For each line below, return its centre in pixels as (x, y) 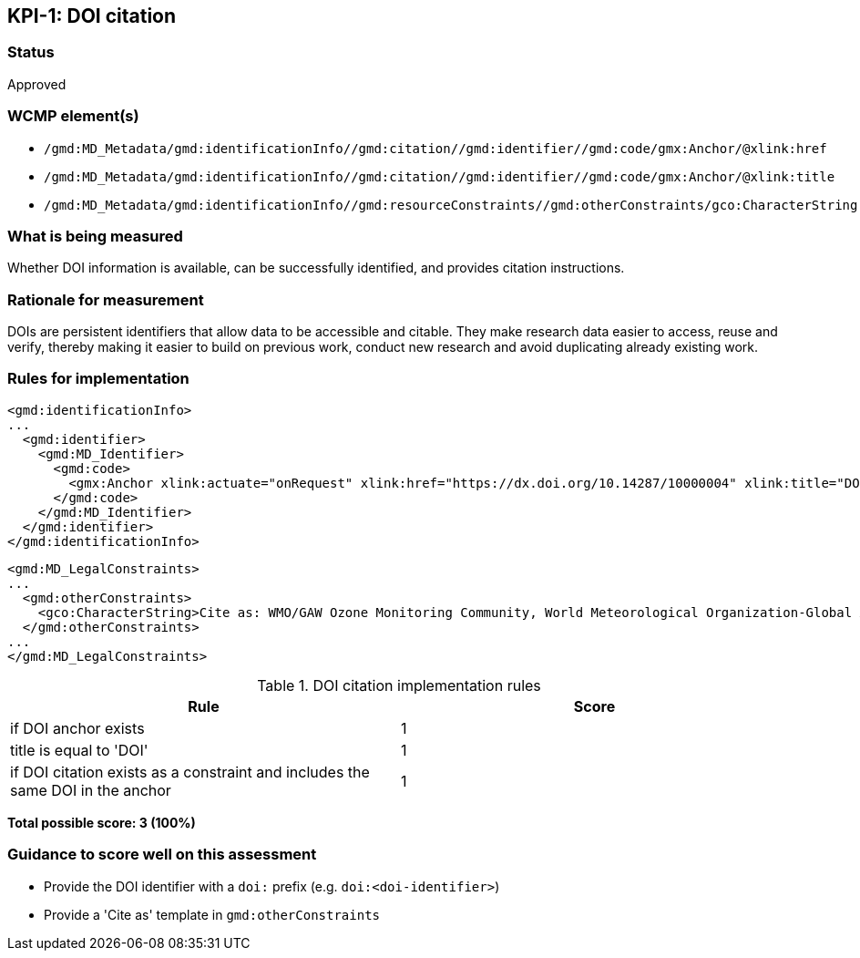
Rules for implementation (98, 379)
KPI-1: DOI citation (92, 16)
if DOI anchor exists (77, 728)
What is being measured (95, 236)
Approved (37, 84)
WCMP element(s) (73, 116)
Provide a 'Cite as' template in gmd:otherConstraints (212, 914)
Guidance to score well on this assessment (162, 855)
